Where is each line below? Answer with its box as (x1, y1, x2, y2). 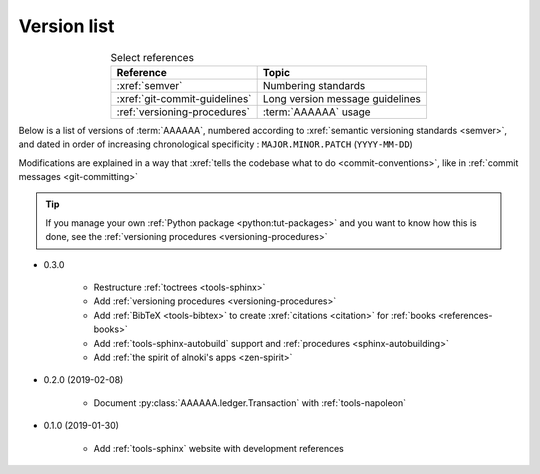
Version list (18, 15, 115, 37)
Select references (110, 50, 195, 64)
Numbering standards (262, 78, 366, 92)
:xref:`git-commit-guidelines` (116, 91, 252, 105)
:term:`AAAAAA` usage (262, 105, 371, 119)
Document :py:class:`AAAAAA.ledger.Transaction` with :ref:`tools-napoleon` (93, 396, 407, 409)
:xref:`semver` (116, 78, 183, 92)
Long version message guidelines (262, 91, 422, 105)
